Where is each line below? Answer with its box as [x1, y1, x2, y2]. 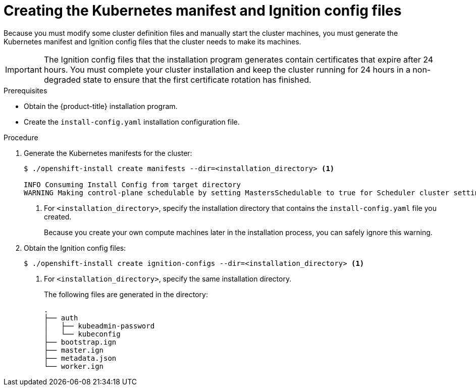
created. [44, 212, 72, 221]
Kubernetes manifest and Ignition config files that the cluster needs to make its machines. [4, 37, 301, 46]
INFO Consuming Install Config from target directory [24, 180, 241, 189]
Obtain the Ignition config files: [24, 243, 126, 252]
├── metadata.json [44, 354, 117, 362]
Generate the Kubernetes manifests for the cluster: [24, 148, 192, 157]
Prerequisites [4, 86, 47, 95]
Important [5, 64, 42, 75]
